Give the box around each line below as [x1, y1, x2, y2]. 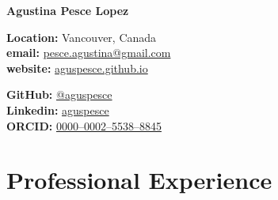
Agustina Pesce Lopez [6, 2, 129, 18]
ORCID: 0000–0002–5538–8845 [6, 117, 162, 134]
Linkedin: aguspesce [6, 101, 109, 118]
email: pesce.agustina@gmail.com [6, 44, 171, 61]
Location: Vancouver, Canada [6, 28, 157, 45]
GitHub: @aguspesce [6, 86, 112, 103]
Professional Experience [6, 164, 272, 196]
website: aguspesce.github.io [6, 59, 148, 76]
